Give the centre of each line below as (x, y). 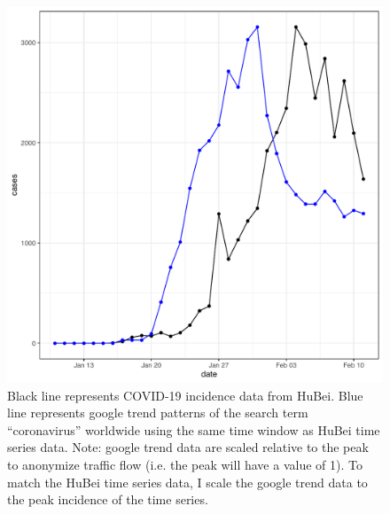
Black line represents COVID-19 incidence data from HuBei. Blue (185, 395)
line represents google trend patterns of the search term (158, 413)
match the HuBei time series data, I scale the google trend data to (187, 482)
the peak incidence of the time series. (108, 499)
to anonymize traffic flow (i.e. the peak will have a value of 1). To (185, 464)
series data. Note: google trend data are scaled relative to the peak (188, 447)
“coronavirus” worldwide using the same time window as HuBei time (194, 429)
